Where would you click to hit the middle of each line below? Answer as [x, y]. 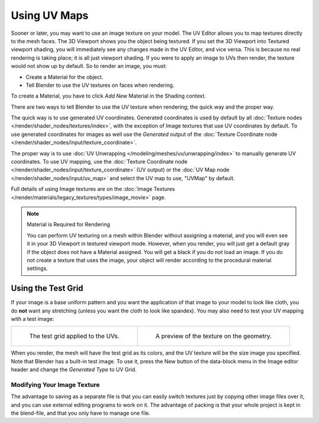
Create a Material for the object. [64, 77]
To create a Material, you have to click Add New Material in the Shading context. [108, 96]
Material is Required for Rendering [69, 224]
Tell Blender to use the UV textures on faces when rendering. [100, 85]
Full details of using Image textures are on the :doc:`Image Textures [93, 189]
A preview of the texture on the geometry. [214, 336]
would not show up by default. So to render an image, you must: [89, 66]
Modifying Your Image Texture [56, 385]
